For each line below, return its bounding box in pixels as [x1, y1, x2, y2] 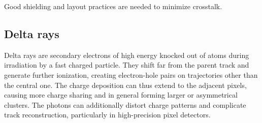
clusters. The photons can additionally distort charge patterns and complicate [4, 99, 246, 110]
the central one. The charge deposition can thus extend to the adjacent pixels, [4, 79, 247, 90]
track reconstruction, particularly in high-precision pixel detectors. [4, 109, 211, 120]
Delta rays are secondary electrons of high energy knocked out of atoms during [4, 49, 249, 60]
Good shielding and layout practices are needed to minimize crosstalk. [4, 1, 222, 11]
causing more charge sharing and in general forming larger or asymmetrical [4, 89, 238, 100]
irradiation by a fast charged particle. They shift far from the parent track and [4, 59, 249, 70]
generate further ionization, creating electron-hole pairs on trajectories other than [4, 69, 258, 80]
